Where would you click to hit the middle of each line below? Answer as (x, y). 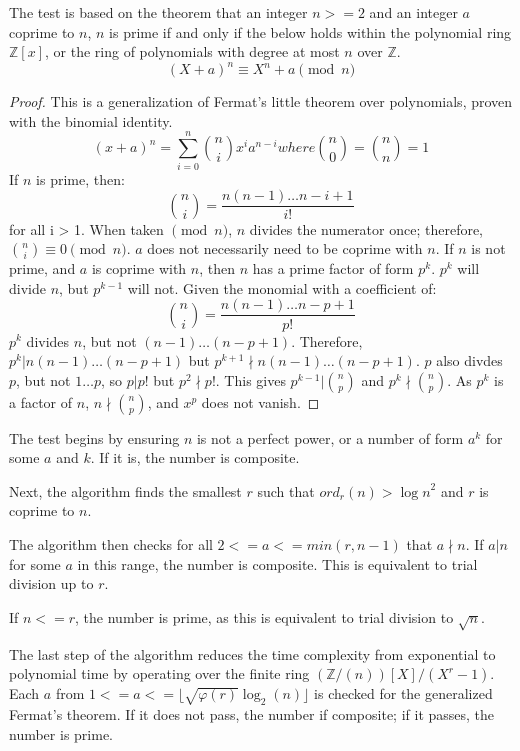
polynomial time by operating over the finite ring (159, 673)
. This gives (250, 379)
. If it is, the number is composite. (195, 457)
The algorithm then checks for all (111, 544)
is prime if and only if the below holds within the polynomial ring (310, 31)
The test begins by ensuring (94, 437)
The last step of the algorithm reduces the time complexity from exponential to (252, 653)
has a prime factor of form (333, 268)
